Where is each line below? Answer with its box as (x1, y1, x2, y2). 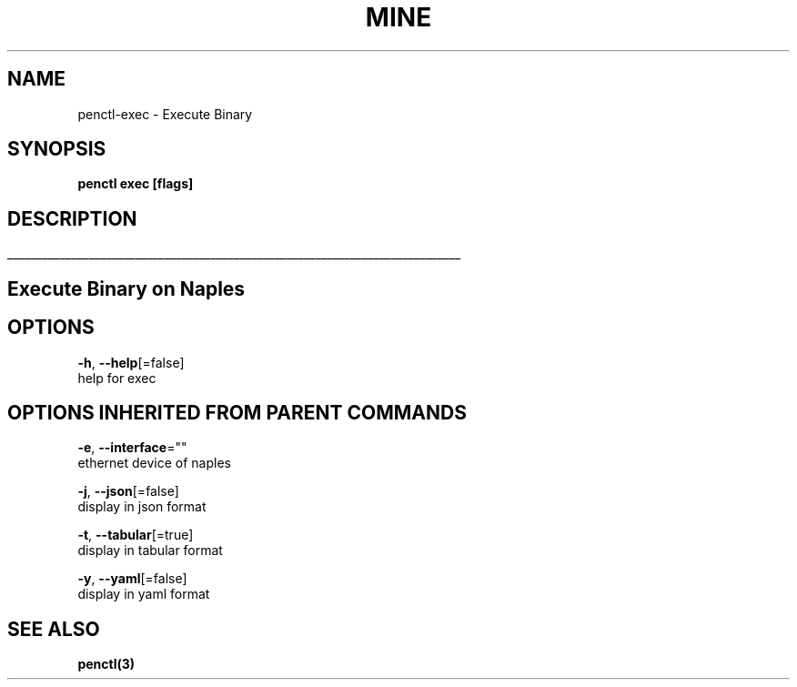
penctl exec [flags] (77, 176, 194, 192)
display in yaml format (77, 586, 210, 602)
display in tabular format (77, 542, 223, 559)
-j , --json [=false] (77, 483, 179, 500)
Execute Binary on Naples (7, 277, 246, 300)
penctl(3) (77, 656, 136, 672)
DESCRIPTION (7, 207, 137, 230)
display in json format (77, 499, 207, 515)
